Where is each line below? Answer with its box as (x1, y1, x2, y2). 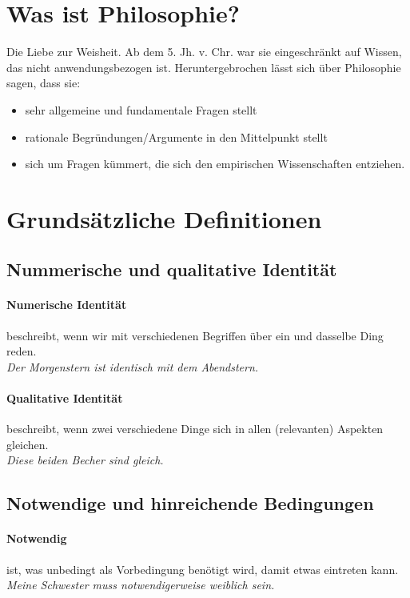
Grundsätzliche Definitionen (6, 202, 322, 235)
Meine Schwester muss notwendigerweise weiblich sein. (6, 576, 275, 593)
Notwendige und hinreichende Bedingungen (6, 491, 374, 516)
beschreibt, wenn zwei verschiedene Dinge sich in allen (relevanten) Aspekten (6, 420, 384, 437)
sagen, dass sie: (6, 74, 81, 91)
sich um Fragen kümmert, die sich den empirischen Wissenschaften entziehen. (25, 155, 405, 172)
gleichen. (6, 435, 49, 452)
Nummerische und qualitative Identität (6, 257, 337, 282)
